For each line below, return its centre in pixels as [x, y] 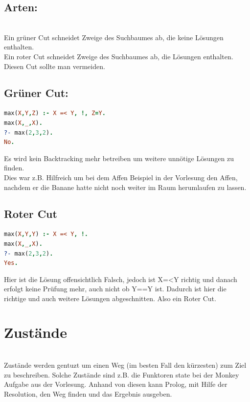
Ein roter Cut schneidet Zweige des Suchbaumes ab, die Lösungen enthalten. [119, 56]
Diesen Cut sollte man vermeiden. [55, 66]
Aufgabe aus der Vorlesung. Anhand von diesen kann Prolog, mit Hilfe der [116, 384]
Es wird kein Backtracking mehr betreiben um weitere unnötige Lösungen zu [119, 158]
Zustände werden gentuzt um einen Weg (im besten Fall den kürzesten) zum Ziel [125, 365]
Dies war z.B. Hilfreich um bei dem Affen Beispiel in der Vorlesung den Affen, [121, 177]
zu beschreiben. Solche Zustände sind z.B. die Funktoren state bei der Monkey [122, 374]
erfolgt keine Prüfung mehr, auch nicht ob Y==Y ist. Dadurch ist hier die [115, 289]
